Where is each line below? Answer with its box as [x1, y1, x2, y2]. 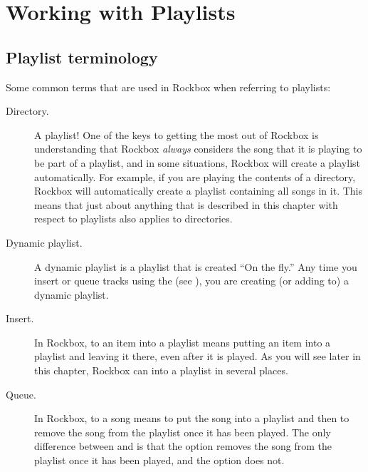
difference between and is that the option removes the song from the [34, 438, 332, 453]
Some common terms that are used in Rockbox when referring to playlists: [6, 79, 331, 94]
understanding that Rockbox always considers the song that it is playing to [34, 141, 362, 156]
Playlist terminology [6, 46, 158, 68]
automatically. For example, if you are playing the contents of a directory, [34, 169, 356, 184]
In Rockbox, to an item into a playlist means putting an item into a [34, 334, 331, 349]
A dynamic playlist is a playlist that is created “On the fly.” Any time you [34, 259, 357, 274]
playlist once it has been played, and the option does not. [34, 453, 285, 468]
